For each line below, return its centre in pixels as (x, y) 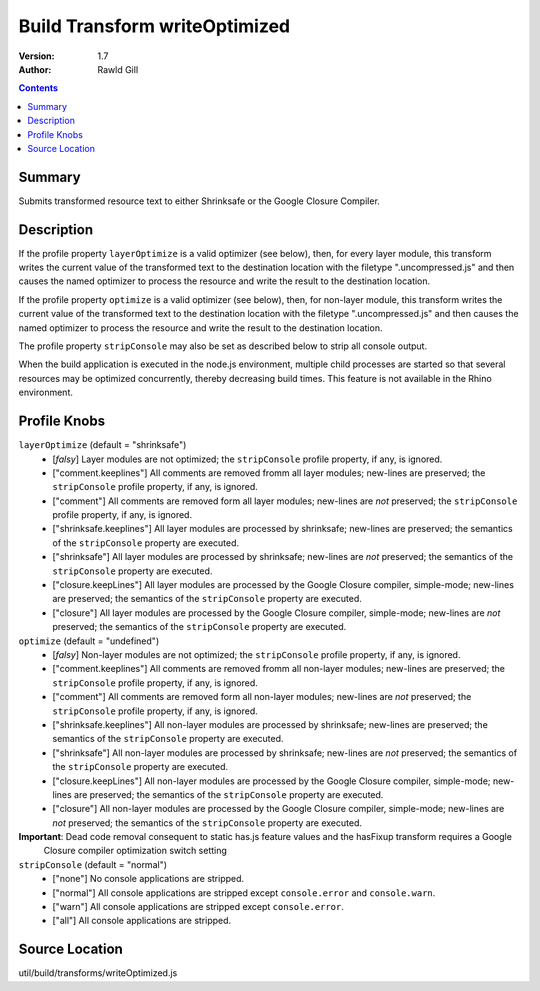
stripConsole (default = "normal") (93, 864)
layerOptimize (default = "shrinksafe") (102, 445)
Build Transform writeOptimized (154, 26)
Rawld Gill (118, 69)
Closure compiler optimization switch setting (135, 851)
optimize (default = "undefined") (89, 641)
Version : (36, 56)
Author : (35, 69)
